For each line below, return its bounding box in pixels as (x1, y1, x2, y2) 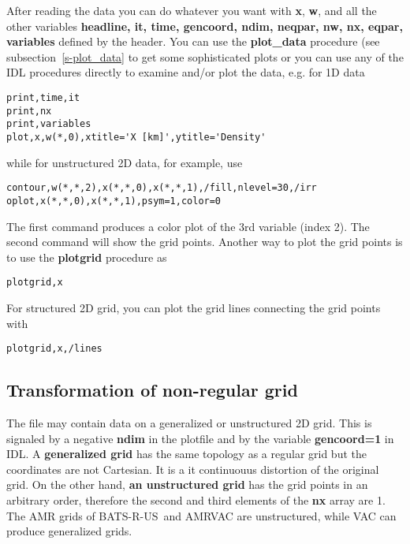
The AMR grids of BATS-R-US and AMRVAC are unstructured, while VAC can (6, 507, 397, 524)
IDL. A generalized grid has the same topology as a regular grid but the (6, 445, 367, 462)
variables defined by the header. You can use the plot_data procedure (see (6, 33, 380, 50)
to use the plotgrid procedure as (6, 248, 167, 265)
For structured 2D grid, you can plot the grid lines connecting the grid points (6, 299, 381, 315)
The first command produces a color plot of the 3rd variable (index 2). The (6, 218, 370, 234)
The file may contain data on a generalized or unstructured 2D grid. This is (6, 414, 372, 430)
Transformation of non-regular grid (6, 378, 298, 402)
